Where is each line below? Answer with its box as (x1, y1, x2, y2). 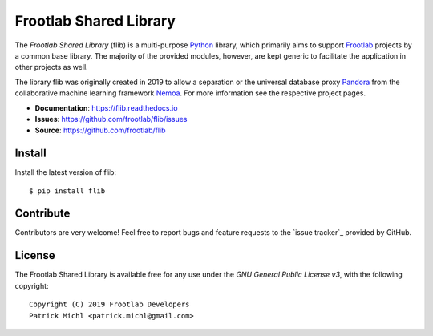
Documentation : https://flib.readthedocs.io (34, 103, 178, 112)
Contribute (14, 207, 71, 221)
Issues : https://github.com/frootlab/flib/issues (34, 114, 188, 123)
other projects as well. (14, 63, 88, 72)
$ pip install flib (29, 186, 106, 196)
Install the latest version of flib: (14, 168, 116, 177)
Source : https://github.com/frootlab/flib (34, 125, 166, 136)
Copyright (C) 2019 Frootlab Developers (29, 300, 190, 309)
